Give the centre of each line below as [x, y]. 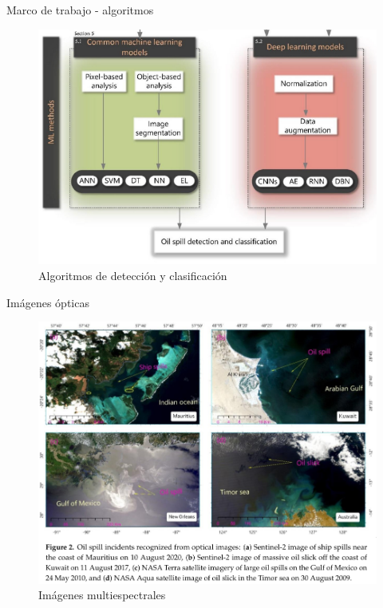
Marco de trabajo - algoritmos [80, 10]
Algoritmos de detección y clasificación [133, 275]
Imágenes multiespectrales [102, 595]
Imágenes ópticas [48, 302]
